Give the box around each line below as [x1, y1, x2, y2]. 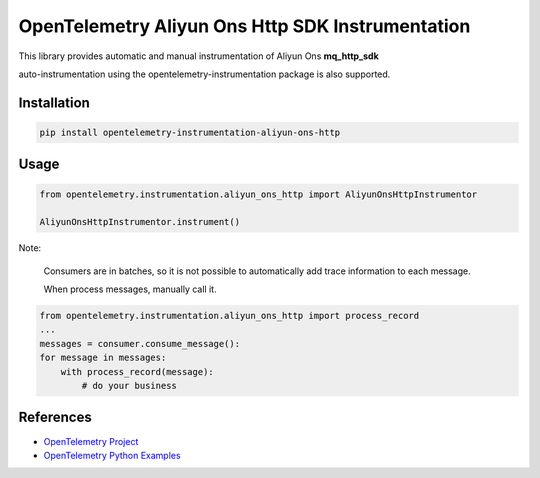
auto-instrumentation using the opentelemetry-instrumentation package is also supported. [18, 68, 391, 80]
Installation [18, 94, 90, 111]
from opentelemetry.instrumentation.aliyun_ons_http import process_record [39, 310, 420, 322]
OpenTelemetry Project [43, 435, 139, 447]
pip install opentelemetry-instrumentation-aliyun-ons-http [39, 126, 341, 138]
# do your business [81, 380, 177, 392]
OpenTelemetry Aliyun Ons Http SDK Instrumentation [18, 15, 471, 37]
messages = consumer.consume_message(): [39, 338, 240, 349]
